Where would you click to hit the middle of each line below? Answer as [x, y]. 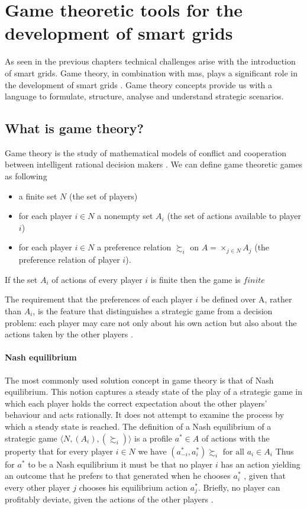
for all [233, 452]
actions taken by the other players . [69, 334]
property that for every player [59, 451]
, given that [265, 476]
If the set [21, 279]
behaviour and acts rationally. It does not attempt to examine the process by [145, 415]
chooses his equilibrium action [133, 487]
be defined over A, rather [246, 299]
